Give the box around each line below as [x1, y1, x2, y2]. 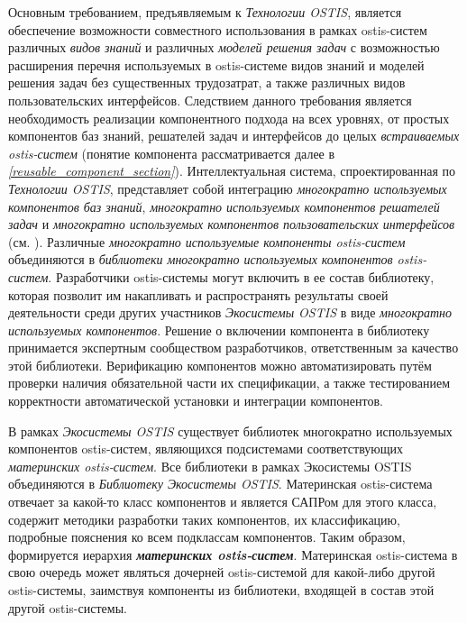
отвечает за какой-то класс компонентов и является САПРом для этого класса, [8, 492, 437, 511]
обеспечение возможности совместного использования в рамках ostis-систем [8, 20, 427, 39]
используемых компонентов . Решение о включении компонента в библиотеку [8, 320, 430, 339]
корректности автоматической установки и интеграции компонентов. [8, 391, 383, 410]
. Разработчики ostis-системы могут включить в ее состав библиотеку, [48, 267, 435, 286]
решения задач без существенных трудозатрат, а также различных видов [8, 73, 406, 92]
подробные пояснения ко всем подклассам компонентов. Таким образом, [8, 527, 406, 546]
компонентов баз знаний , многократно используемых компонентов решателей [8, 197, 440, 215]
